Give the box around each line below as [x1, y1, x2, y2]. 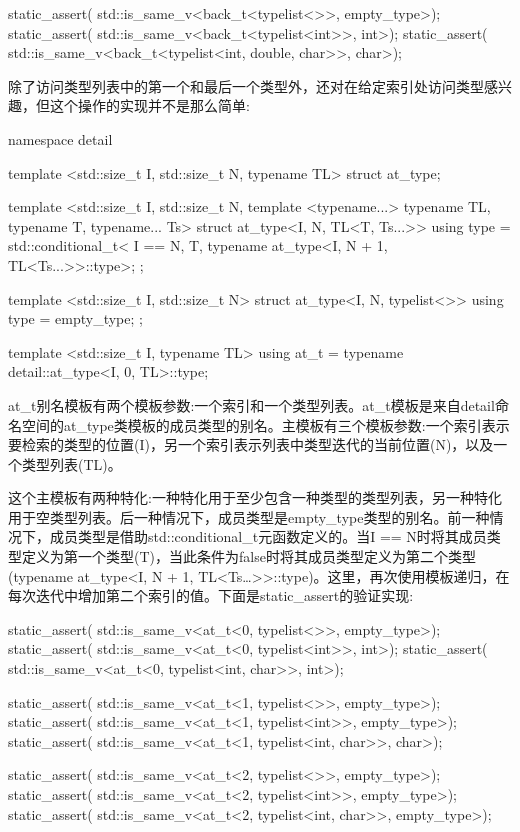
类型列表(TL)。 [21, 453, 122, 474]
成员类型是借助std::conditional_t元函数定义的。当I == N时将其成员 [49, 526, 487, 547]
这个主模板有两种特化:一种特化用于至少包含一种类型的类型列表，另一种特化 [8, 487, 502, 508]
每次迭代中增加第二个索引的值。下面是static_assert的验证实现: [8, 585, 414, 606]
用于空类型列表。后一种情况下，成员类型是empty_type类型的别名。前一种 [8, 506, 490, 527]
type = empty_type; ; [8, 308, 143, 329]
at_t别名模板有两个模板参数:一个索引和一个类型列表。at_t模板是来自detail [8, 394, 495, 415]
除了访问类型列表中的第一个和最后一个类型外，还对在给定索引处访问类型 [8, 75, 484, 96]
